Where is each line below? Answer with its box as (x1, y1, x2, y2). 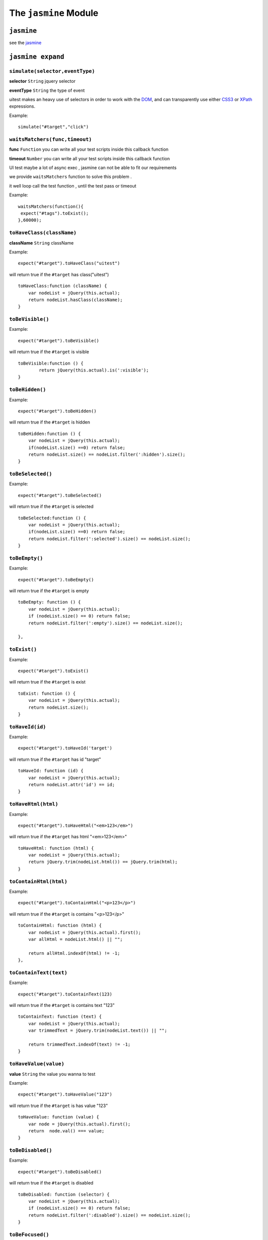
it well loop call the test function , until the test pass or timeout (9, 183, 136, 188)
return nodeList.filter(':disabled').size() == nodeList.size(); (28, 1212, 191, 1218)
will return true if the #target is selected (9, 503, 94, 509)
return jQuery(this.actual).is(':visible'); (39, 368, 149, 373)
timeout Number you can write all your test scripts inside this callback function (9, 155, 170, 161)
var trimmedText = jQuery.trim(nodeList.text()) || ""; (28, 1028, 167, 1034)
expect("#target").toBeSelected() (18, 493, 102, 498)
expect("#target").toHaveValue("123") (18, 1092, 113, 1097)
